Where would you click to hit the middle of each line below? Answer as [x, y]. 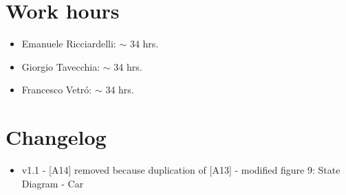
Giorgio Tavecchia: [61, 66]
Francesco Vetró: [57, 90]
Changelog [56, 137]
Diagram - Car [53, 183]
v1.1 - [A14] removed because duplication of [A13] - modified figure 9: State [181, 170]
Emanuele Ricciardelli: [69, 44]
